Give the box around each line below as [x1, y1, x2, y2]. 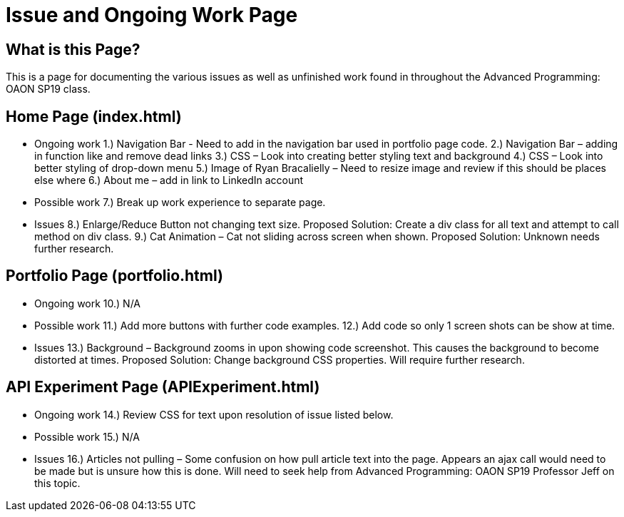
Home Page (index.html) [6, 107, 182, 126]
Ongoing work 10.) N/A [34, 297, 141, 309]
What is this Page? [6, 40, 140, 58]
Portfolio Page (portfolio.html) [6, 267, 223, 285]
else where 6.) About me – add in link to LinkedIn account [34, 174, 304, 187]
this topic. [34, 476, 81, 489]
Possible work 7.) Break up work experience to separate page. [34, 196, 326, 209]
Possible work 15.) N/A [34, 430, 140, 443]
